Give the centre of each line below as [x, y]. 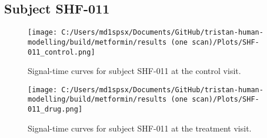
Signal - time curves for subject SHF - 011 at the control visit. [134, 71]
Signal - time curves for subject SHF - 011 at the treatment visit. [140, 128]
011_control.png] [61, 52]
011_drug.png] [55, 110]
